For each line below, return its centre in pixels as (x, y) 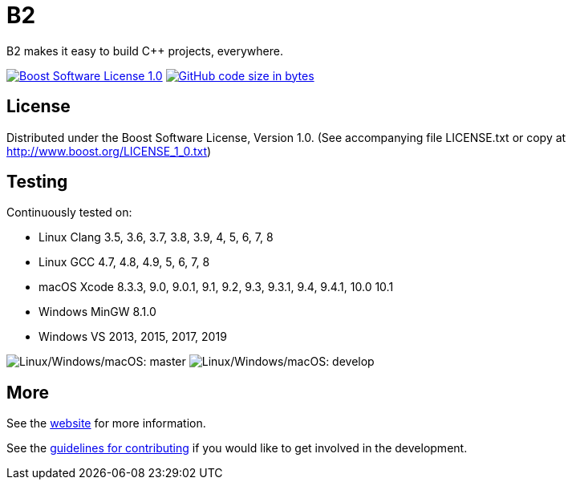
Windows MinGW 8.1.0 (97, 312)
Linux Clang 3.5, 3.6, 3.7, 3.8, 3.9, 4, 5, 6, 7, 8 (156, 237)
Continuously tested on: (69, 213)
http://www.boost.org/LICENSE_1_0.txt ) (109, 151)
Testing (37, 182)
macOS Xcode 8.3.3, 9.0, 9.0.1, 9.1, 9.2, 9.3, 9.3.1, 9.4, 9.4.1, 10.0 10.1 (216, 287)
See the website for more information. (106, 423)
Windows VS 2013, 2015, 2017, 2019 (133, 337)
